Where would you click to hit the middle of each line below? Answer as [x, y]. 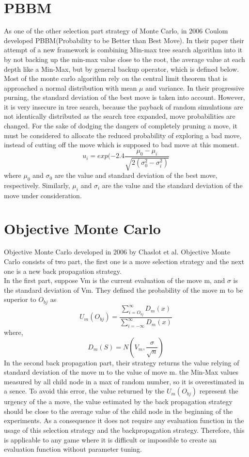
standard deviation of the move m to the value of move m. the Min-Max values [121, 372]
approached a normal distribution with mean [70, 87]
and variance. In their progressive [195, 87]
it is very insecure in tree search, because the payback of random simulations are [124, 106]
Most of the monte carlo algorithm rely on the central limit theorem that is [116, 78]
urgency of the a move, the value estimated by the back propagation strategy [118, 402]
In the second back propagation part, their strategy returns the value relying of [122, 362]
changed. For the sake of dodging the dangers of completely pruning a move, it [121, 126]
